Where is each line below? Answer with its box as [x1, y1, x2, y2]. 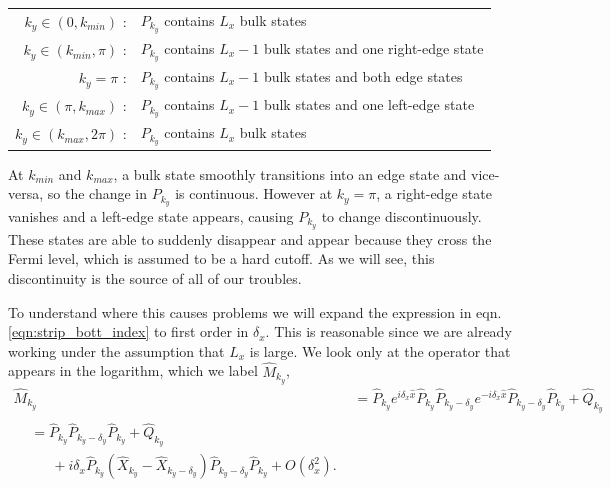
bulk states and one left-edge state [263, 94, 475, 115]
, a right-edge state [376, 183, 492, 204]
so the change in [47, 183, 148, 204]
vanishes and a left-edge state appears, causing [8, 206, 294, 226]
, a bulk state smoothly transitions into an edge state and [113, 163, 467, 184]
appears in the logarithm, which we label [8, 360, 258, 381]
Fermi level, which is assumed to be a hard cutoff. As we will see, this [8, 248, 435, 269]
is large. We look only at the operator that [249, 340, 511, 361]
